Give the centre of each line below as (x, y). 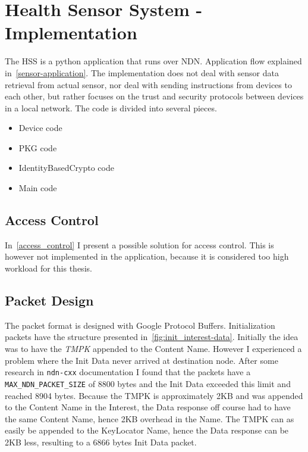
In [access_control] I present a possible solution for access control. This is (139, 244)
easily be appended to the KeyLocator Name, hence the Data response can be (147, 430)
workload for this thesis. (48, 268)
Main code (38, 188)
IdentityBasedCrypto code (66, 168)
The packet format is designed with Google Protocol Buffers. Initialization (140, 325)
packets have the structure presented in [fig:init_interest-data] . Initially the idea (152, 337)
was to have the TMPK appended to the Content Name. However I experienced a (153, 349)
